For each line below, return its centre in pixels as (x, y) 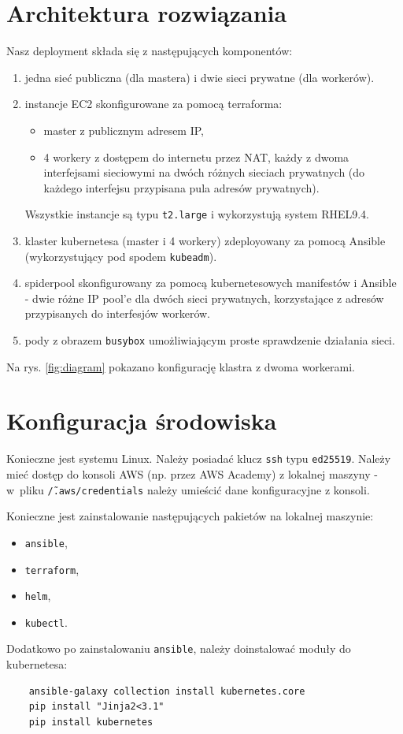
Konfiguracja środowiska (142, 421)
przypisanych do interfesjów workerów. (117, 313)
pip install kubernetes (91, 722)
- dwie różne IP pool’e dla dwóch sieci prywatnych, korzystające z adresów (204, 298)
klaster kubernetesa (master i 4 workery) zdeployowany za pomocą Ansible (205, 240)
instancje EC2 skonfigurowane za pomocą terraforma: (153, 104)
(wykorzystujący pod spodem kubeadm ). (121, 256)
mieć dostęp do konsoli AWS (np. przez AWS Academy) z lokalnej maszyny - (192, 474)
